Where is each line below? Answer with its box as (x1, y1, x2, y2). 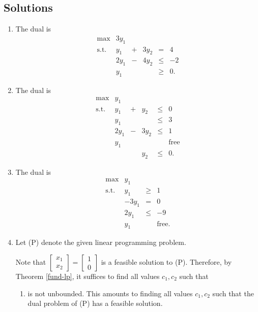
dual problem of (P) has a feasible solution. (27, 298, 163, 308)
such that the (212, 288, 254, 298)
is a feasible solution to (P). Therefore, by (101, 257, 232, 267)
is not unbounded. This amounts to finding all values (27, 288, 193, 298)
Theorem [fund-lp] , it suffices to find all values (15, 271, 160, 281)
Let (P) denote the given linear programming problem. (15, 237, 186, 247)
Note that (15, 257, 46, 267)
